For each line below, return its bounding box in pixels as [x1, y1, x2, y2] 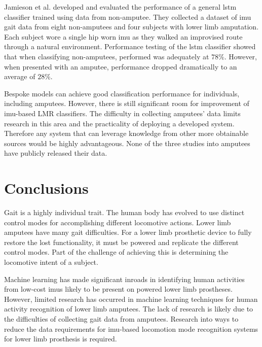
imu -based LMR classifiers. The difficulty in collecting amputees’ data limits [4, 108, 241, 118]
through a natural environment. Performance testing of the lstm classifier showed [4, 41, 256, 52]
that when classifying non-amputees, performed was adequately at [4, 51, 209, 61]
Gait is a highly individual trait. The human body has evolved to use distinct [4, 207, 245, 218]
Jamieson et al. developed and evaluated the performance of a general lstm [4, 2, 237, 12]
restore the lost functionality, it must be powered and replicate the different [4, 236, 239, 247]
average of [4, 71, 35, 82]
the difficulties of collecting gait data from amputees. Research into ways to [4, 313, 239, 324]
